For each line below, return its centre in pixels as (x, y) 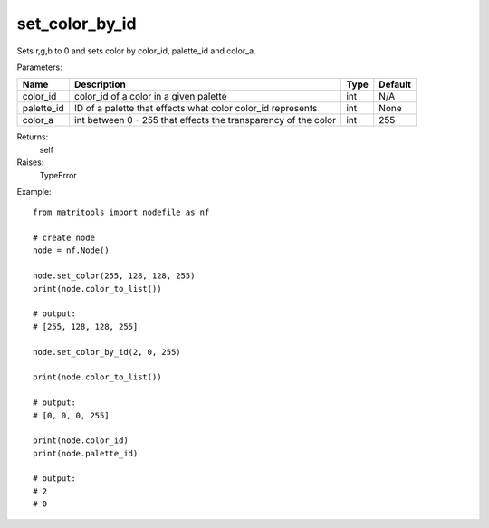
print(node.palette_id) (86, 453)
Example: (34, 191)
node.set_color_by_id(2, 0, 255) (107, 352)
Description (100, 84)
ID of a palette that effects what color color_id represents (196, 109)
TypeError (58, 175)
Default (395, 84)
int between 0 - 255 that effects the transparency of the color (205, 120)
